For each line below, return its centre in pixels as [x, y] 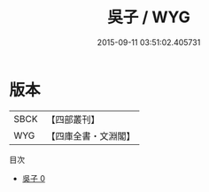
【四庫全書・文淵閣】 [91, 135]
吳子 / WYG [149, 17]
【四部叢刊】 [73, 119]
